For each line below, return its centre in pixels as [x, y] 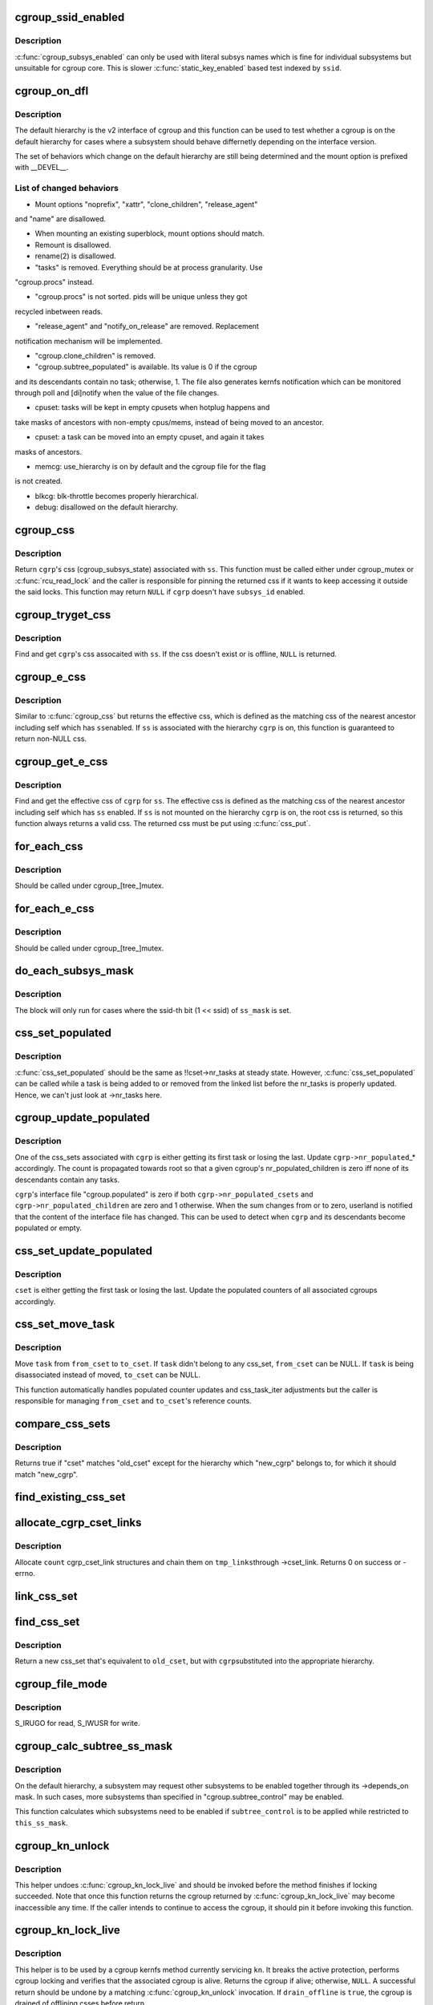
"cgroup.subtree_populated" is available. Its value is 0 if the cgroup [146, 367]
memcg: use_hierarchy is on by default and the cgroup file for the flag [150, 467]
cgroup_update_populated [82, 1118]
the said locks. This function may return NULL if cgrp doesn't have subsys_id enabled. [160, 592]
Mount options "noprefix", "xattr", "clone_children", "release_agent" [146, 204]
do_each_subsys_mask [74, 971]
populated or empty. [48, 1228]
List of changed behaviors [67, 188]
